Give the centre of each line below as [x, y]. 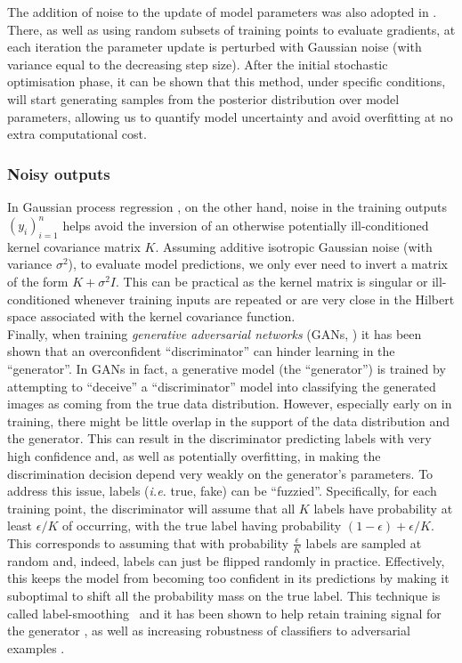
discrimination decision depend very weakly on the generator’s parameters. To [220, 473]
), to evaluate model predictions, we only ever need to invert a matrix [258, 264]
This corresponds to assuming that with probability [148, 542]
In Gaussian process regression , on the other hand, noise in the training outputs [227, 206]
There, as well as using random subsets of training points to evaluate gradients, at [231, 29]
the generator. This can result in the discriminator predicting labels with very [219, 438]
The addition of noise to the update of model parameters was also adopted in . [222, 12]
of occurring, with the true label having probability [202, 526]
